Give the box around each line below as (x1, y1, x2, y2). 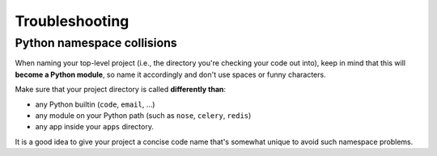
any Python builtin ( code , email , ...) (35, 99, 155, 109)
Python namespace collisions (15, 36, 177, 50)
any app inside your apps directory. (35, 122, 154, 132)
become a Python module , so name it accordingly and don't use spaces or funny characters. (15, 70, 327, 79)
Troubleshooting (15, 12, 129, 30)
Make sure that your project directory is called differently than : (15, 85, 227, 95)
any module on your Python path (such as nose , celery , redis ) (35, 110, 252, 120)
